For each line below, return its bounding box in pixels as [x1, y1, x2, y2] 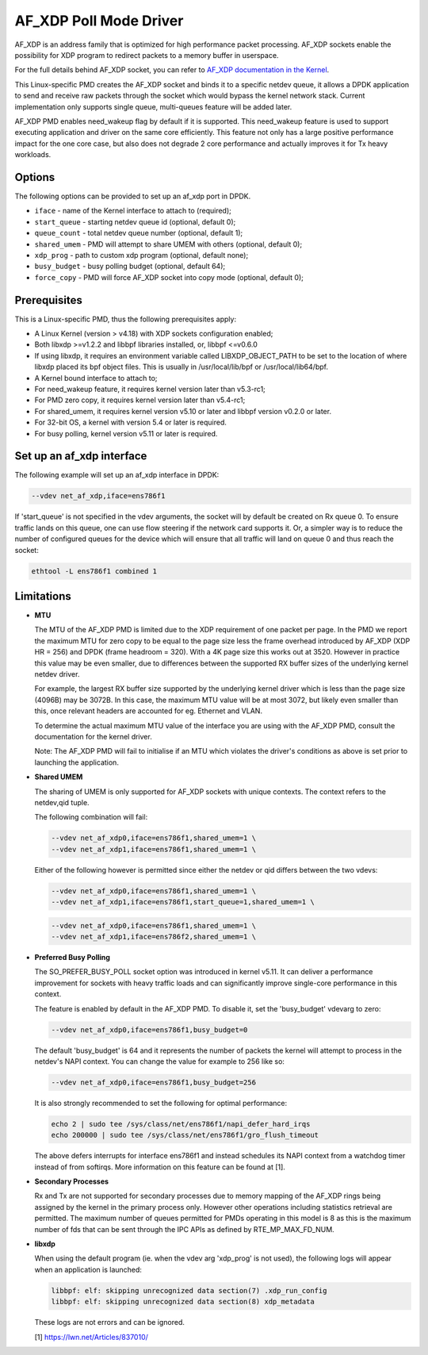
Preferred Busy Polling [34, 952, 111, 962]
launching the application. [34, 758, 119, 767]
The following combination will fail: [34, 812, 148, 822]
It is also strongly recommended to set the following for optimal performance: [34, 1098, 288, 1107]
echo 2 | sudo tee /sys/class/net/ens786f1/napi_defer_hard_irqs [51, 1119, 311, 1128]
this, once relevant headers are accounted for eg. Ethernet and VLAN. [34, 706, 263, 716]
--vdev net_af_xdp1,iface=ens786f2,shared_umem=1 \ [51, 932, 257, 941]
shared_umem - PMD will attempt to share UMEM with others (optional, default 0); [34, 239, 303, 249]
